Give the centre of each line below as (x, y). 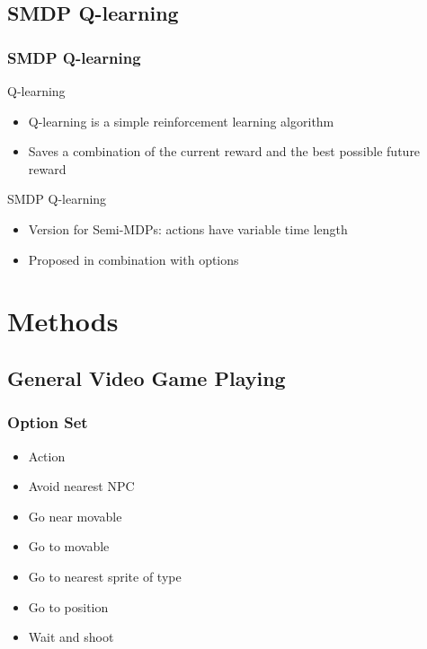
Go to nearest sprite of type (105, 576)
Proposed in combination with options (133, 259)
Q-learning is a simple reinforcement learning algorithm (181, 121)
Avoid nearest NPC (81, 486)
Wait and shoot (71, 637)
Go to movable (69, 546)
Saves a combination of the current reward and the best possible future (224, 151)
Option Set (48, 422)
